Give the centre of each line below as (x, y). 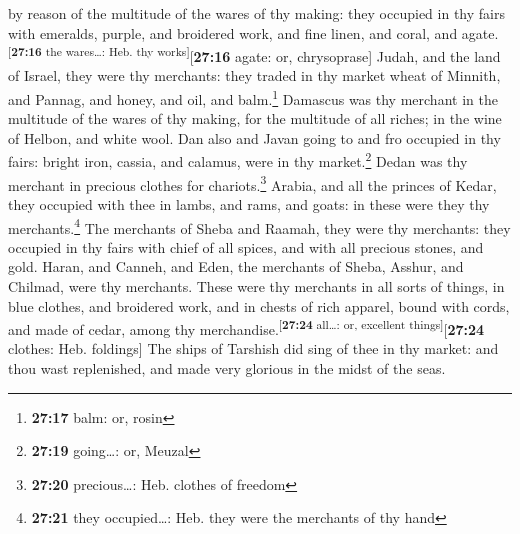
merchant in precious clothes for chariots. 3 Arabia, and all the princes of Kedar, (252, 183)
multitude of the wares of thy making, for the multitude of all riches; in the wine (255, 118)
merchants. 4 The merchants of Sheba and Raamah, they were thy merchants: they (259, 226)
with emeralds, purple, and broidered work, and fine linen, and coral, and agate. (253, 32)
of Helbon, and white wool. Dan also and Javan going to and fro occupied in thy (254, 137)
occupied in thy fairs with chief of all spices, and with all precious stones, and (246, 246)
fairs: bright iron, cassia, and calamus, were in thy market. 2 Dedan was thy (238, 160)
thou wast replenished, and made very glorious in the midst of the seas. (227, 368)
